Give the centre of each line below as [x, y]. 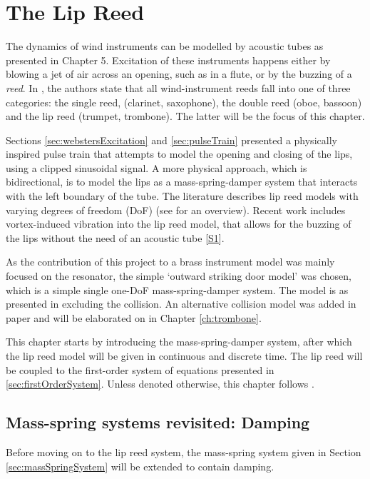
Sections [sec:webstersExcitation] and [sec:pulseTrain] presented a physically [171, 140]
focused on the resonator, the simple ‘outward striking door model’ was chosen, [179, 276]
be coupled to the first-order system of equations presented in [140, 369]
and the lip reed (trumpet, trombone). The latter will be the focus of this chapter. [185, 116]
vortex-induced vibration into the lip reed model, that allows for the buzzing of [179, 224]
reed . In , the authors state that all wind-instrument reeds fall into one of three [178, 87]
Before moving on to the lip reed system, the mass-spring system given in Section [184, 452]
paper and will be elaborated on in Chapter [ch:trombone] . [134, 317]
